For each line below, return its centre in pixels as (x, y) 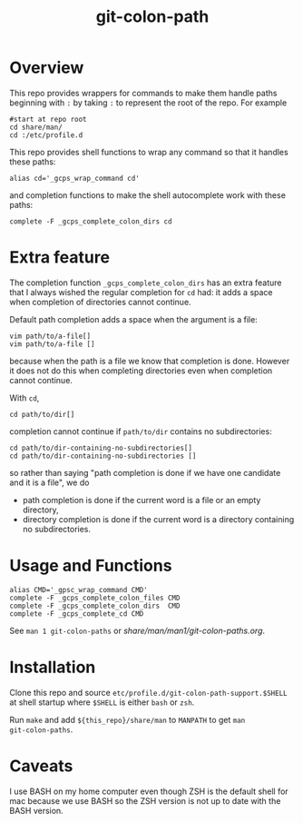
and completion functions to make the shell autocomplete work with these (147, 195)
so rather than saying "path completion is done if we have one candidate (145, 472)
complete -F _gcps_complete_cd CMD (77, 614)
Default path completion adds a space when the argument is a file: (134, 319)
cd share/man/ (36, 127)
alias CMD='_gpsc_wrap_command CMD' (78, 590)
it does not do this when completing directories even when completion (141, 371)
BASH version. (36, 810)
